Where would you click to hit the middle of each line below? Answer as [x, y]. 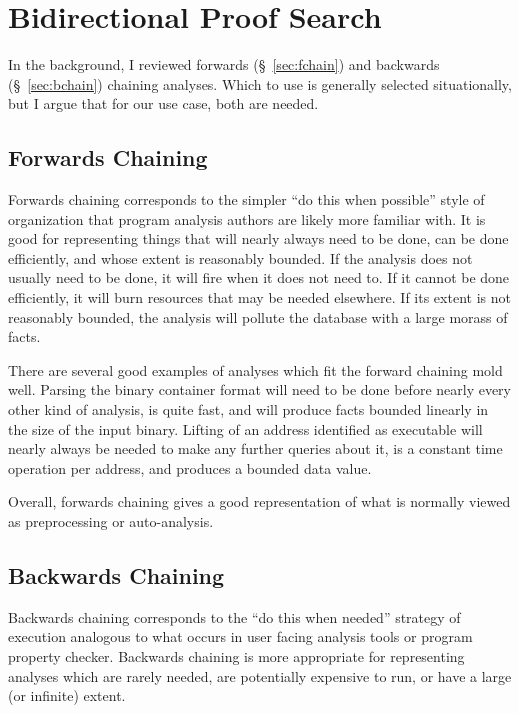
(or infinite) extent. [67, 695]
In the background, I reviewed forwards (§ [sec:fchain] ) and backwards [224, 64]
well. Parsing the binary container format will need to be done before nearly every [260, 389]
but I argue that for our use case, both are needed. [163, 103]
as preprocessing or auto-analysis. [111, 521]
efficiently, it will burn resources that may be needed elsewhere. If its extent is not [259, 297]
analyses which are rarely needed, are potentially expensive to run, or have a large [260, 675]
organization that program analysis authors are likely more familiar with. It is [247, 218]
